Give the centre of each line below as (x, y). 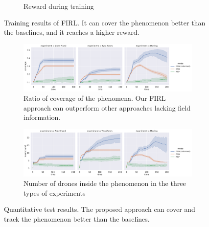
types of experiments (55, 193)
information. (42, 117)
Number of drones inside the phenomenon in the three (105, 183)
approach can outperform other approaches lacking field (107, 107)
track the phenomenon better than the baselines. (77, 219)
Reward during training (59, 6)
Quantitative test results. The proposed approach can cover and (100, 209)
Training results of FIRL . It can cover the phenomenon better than (105, 22)
